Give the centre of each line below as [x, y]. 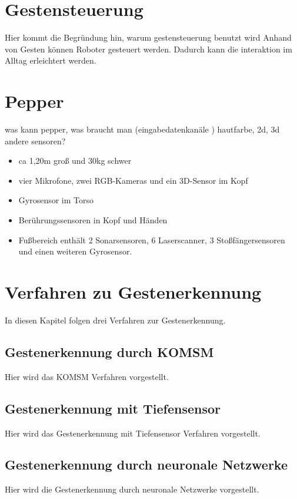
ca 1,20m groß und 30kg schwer [75, 161]
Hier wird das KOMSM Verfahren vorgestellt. [87, 376]
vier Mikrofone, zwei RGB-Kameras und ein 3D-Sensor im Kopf [133, 180]
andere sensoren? [35, 141]
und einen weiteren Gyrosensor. [75, 251]
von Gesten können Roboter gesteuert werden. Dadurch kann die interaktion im [148, 49]
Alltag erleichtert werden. [51, 60]
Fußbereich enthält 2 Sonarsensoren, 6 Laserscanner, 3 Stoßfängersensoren [152, 239]
